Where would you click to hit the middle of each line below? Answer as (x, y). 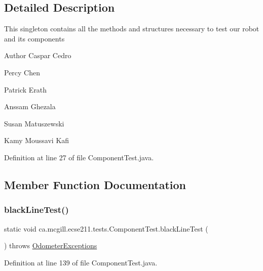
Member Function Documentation (95, 184)
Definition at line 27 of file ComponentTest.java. (79, 157)
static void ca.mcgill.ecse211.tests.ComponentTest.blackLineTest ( (106, 228)
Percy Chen (22, 72)
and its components (34, 38)
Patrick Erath (26, 89)
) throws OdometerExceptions (51, 245)
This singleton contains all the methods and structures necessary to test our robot (132, 29)
